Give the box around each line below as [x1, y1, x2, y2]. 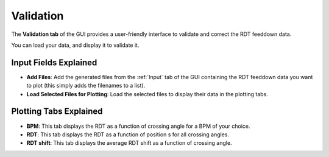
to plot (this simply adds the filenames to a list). [26, 82, 146, 89]
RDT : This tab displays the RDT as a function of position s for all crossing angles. [26, 131, 230, 138]
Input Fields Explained [11, 57, 97, 68]
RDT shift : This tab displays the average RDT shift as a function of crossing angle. [26, 139, 232, 147]
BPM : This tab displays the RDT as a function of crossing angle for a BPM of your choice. [26, 122, 250, 130]
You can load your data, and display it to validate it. [11, 41, 140, 49]
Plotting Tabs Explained [11, 106, 103, 117]
